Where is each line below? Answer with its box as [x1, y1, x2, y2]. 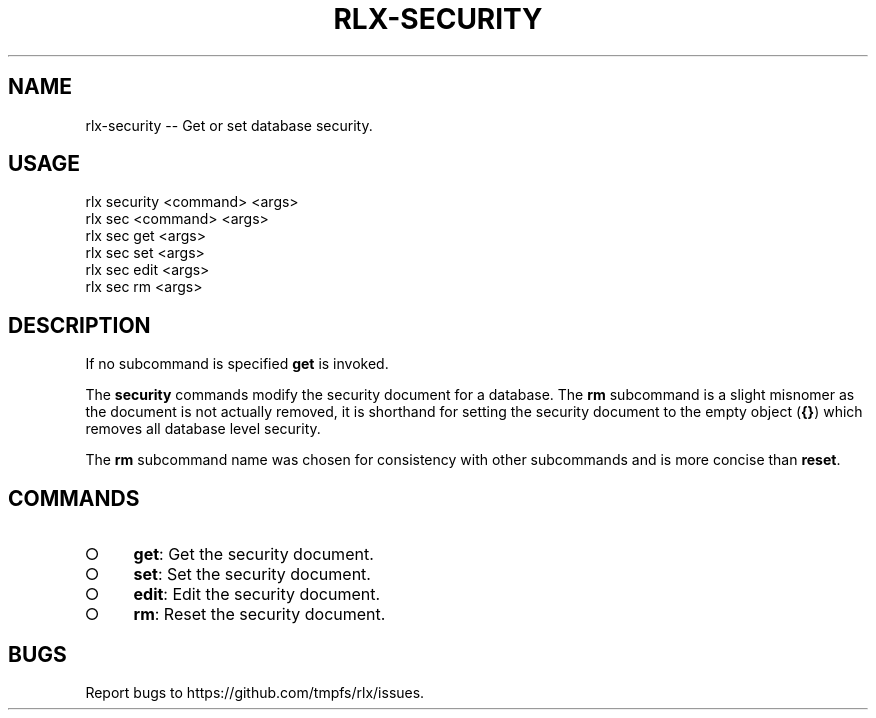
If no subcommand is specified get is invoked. [85, 355, 389, 373]
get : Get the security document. [133, 544, 374, 565]
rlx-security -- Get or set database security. [85, 116, 373, 134]
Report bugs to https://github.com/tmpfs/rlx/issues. [85, 683, 425, 701]
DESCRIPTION [8, 312, 151, 338]
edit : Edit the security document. [133, 584, 381, 605]
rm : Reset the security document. [133, 604, 386, 625]
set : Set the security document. [133, 564, 371, 585]
